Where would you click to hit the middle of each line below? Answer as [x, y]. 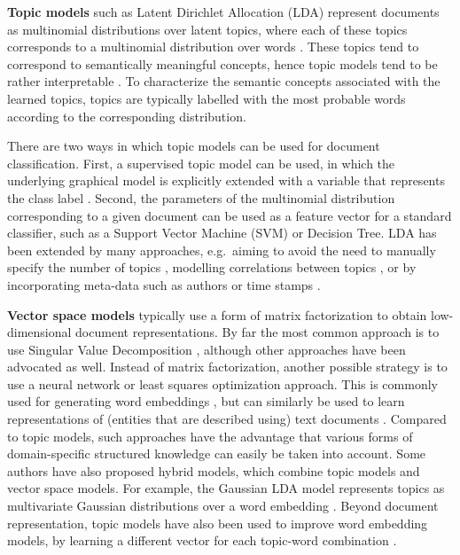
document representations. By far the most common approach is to [257, 332]
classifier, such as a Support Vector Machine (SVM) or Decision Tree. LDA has [222, 233]
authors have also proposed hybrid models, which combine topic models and [214, 470]
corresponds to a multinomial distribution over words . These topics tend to [213, 47]
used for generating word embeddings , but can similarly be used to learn [206, 401]
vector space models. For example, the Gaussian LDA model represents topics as [226, 488]
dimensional [39, 332]
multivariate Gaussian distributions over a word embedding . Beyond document [223, 506]
